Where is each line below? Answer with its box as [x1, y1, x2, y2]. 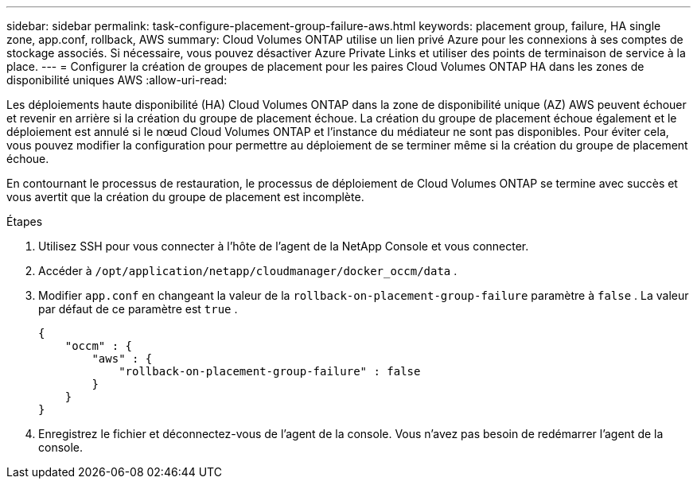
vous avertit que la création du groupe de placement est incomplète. [6, 190, 364, 204]
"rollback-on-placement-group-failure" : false [119, 365, 421, 378]
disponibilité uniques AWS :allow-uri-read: [6, 73, 228, 87]
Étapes [6, 215, 43, 228]
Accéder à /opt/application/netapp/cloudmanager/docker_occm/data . [38, 264, 458, 277]
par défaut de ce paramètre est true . [38, 302, 238, 316]
